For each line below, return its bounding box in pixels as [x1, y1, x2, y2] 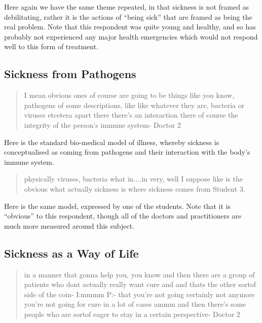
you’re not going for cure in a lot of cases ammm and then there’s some [24, 299, 246, 309]
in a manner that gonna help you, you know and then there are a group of [24, 269, 255, 279]
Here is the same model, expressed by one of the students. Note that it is [4, 200, 231, 211]
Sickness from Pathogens [4, 66, 136, 82]
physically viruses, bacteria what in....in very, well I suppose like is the [24, 173, 243, 184]
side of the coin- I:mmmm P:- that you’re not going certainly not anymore [24, 289, 255, 299]
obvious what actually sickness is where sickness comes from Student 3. [24, 183, 245, 194]
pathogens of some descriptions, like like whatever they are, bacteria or [24, 99, 245, 110]
